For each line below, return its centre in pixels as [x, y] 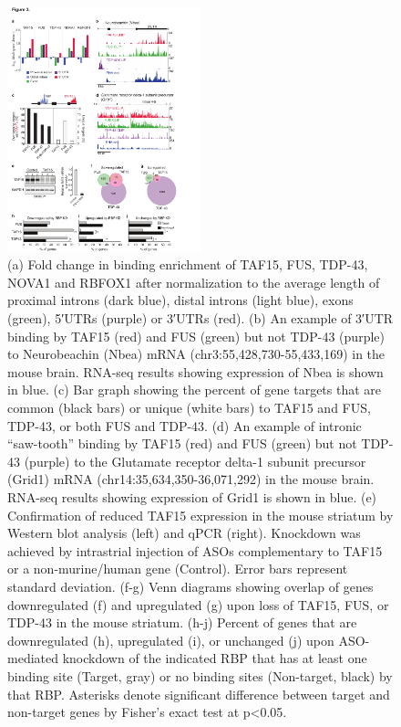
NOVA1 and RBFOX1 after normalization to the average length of [194, 282]
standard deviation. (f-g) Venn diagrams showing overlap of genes [190, 586]
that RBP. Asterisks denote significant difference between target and [199, 694]
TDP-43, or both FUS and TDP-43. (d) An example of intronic [185, 425]
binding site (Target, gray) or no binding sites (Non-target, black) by [200, 675]
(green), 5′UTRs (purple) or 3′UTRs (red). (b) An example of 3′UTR [200, 318]
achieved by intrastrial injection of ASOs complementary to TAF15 [195, 550]
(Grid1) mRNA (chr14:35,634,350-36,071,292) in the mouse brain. [191, 479]
